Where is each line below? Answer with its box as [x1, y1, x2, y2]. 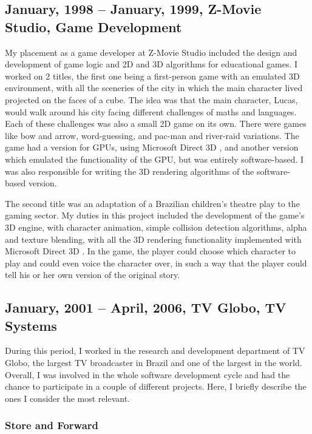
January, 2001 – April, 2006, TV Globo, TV [5, 298, 287, 317]
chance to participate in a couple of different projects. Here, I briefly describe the [5, 380, 307, 393]
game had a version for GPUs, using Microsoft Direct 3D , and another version [5, 141, 299, 154]
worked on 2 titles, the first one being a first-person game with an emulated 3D [5, 69, 300, 82]
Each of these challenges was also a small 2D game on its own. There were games [5, 117, 307, 130]
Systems [5, 316, 57, 334]
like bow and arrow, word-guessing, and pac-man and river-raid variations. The [5, 129, 299, 141]
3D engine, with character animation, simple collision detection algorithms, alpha [5, 220, 307, 233]
